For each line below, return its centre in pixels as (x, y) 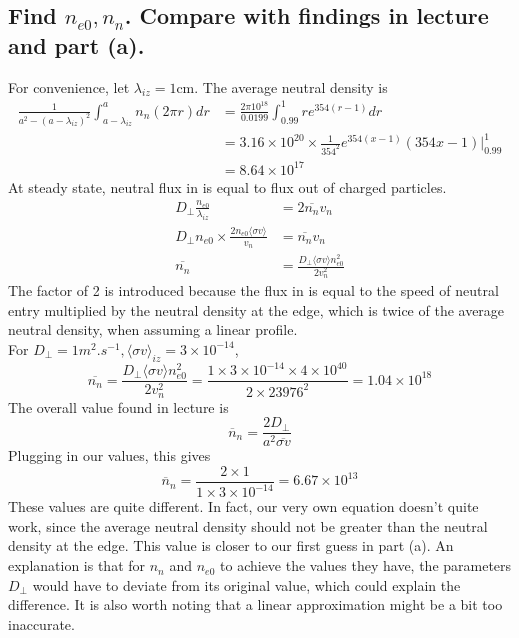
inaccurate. (41, 623)
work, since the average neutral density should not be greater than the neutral (248, 525)
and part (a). (76, 44)
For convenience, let (69, 86)
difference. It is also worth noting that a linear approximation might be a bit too (255, 604)
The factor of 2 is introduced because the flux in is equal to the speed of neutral (253, 290)
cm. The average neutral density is (282, 86)
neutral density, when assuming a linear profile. (153, 329)
